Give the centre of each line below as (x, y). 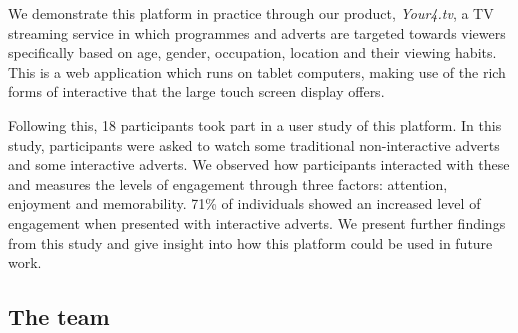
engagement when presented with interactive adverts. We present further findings (257, 222)
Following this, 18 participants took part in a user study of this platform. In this (255, 124)
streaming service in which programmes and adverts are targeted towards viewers (257, 32)
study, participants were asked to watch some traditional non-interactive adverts (254, 144)
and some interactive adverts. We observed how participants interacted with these (259, 164)
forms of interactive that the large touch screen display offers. (196, 91)
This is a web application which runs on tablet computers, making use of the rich (257, 71)
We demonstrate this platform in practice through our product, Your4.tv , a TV (251, 13)
